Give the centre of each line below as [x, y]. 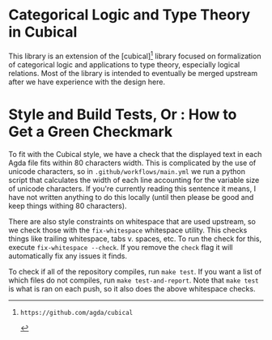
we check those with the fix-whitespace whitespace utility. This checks [128, 230]
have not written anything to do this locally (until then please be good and [131, 197]
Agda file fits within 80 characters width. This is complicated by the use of [132, 163]
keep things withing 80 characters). [68, 206]
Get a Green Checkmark [91, 132]
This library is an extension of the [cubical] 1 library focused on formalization [135, 55]
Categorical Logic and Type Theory [130, 15]
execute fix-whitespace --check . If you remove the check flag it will [121, 247]
